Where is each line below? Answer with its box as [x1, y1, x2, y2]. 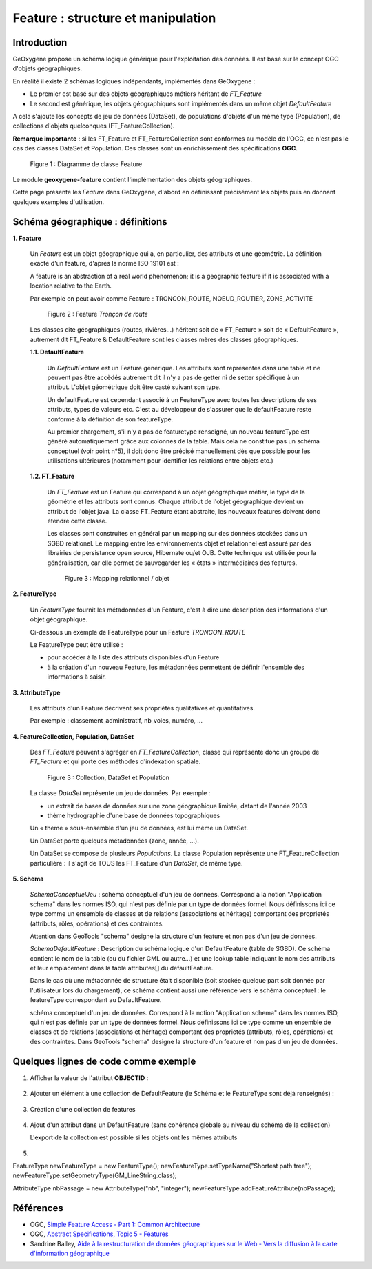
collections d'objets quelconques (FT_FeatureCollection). [12, 121, 175, 130]
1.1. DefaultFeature [30, 348, 84, 357]
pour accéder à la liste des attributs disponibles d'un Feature [47, 653, 220, 661]
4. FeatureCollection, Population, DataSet [12, 732, 134, 741]
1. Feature [12, 234, 41, 242]
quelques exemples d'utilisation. [12, 197, 105, 206]
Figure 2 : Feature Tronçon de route [47, 310, 148, 318]
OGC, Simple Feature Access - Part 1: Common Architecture [30, 1220, 200, 1228]
